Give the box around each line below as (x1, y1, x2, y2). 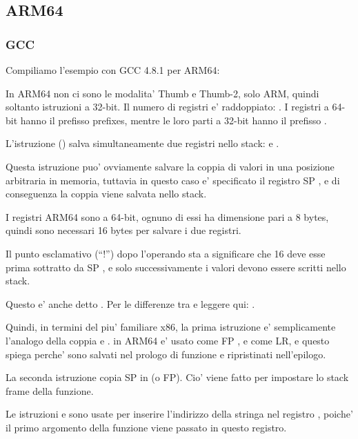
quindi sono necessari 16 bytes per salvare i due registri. (6, 223, 241, 237)
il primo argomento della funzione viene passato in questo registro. (6, 420, 287, 434)
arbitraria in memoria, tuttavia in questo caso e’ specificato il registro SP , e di (6, 173, 340, 187)
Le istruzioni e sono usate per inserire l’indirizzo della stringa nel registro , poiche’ (6, 407, 353, 421)
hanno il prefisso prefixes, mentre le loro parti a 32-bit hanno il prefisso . (20, 113, 327, 127)
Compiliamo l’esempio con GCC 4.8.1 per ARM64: (6, 63, 220, 77)
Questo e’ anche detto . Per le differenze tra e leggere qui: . (6, 296, 255, 311)
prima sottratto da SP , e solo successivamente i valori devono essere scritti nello (6, 260, 346, 274)
